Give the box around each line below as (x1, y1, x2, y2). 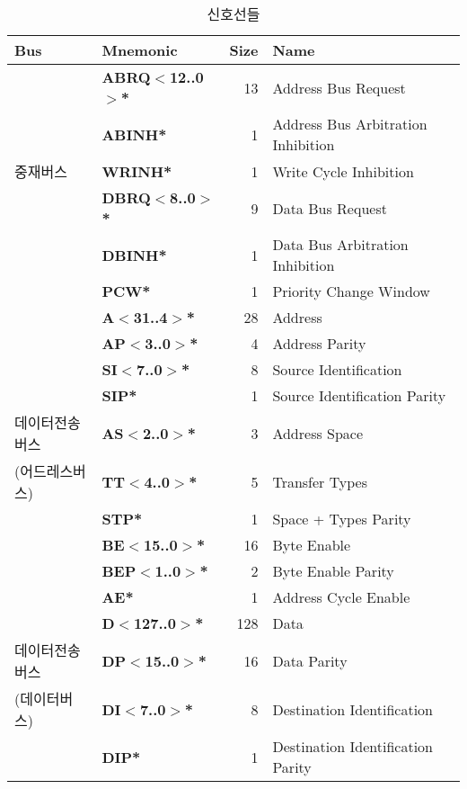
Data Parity (272, 650, 348, 671)
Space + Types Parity (272, 508, 411, 529)
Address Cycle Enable (272, 587, 410, 607)
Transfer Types (272, 471, 368, 492)
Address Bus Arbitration (272, 113, 427, 134)
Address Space (272, 422, 364, 444)
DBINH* (101, 244, 167, 265)
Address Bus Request (272, 76, 406, 98)
